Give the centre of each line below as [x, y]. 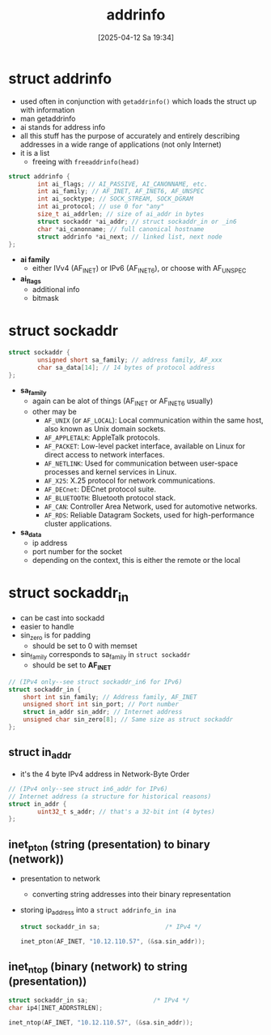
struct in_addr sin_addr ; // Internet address [103, 712]
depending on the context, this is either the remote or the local [136, 560]
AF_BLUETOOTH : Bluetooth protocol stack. [110, 498]
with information [47, 110]
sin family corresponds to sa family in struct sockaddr [105, 655]
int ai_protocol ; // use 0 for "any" [101, 207]
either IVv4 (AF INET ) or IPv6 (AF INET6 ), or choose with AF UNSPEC [139, 269]
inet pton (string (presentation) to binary [109, 845]
